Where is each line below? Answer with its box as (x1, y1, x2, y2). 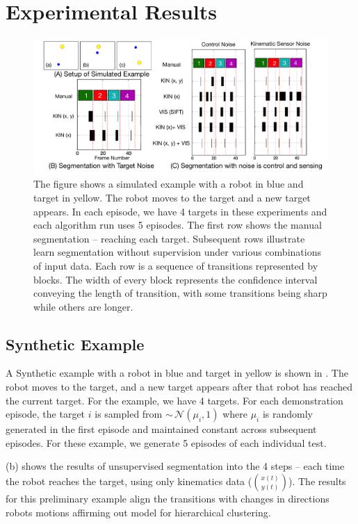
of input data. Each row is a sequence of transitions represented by (33, 258, 318, 272)
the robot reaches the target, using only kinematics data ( (6, 474, 252, 489)
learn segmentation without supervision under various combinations (33, 245, 321, 259)
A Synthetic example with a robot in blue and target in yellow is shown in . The (6, 366, 348, 380)
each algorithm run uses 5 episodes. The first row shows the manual (33, 218, 322, 232)
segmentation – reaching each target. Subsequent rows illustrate (33, 231, 305, 245)
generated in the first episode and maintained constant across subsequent (6, 422, 317, 436)
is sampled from (95, 407, 163, 421)
